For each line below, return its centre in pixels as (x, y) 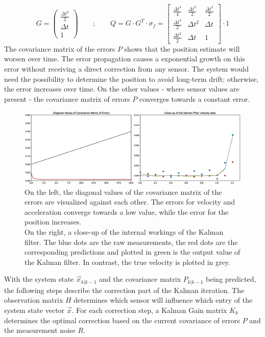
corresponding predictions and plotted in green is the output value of (132, 252)
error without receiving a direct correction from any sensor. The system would (126, 69)
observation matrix (34, 300)
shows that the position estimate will (182, 48)
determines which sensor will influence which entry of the (163, 300)
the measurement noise (40, 330)
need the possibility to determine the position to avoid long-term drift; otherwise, (131, 78)
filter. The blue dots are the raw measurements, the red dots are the (131, 242)
